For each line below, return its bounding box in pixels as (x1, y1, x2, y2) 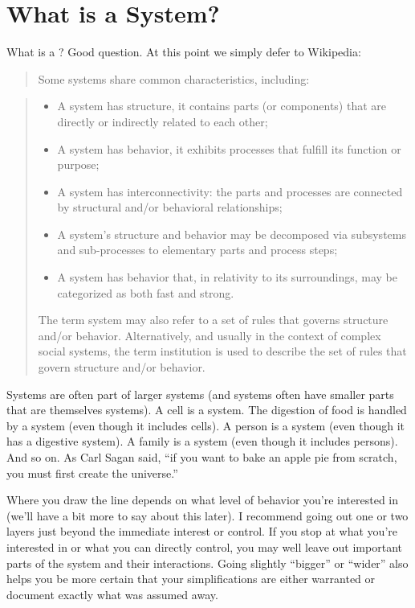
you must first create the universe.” (6, 464, 178, 481)
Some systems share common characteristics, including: (38, 70, 310, 87)
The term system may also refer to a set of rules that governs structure (38, 311, 389, 328)
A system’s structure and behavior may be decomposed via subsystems (57, 225, 406, 242)
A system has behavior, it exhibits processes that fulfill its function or (57, 140, 401, 157)
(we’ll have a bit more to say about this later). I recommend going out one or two (6, 507, 409, 524)
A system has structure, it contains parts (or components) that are (57, 97, 387, 114)
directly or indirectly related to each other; (57, 113, 268, 129)
